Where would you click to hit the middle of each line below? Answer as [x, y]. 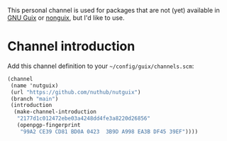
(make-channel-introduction [55, 112]
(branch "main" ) [34, 98]
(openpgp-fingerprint [49, 125]
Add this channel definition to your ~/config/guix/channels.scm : [101, 66]
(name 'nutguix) [34, 85]
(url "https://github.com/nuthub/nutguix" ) [76, 92]
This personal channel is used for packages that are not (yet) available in [113, 10]
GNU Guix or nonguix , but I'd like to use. [66, 18]
